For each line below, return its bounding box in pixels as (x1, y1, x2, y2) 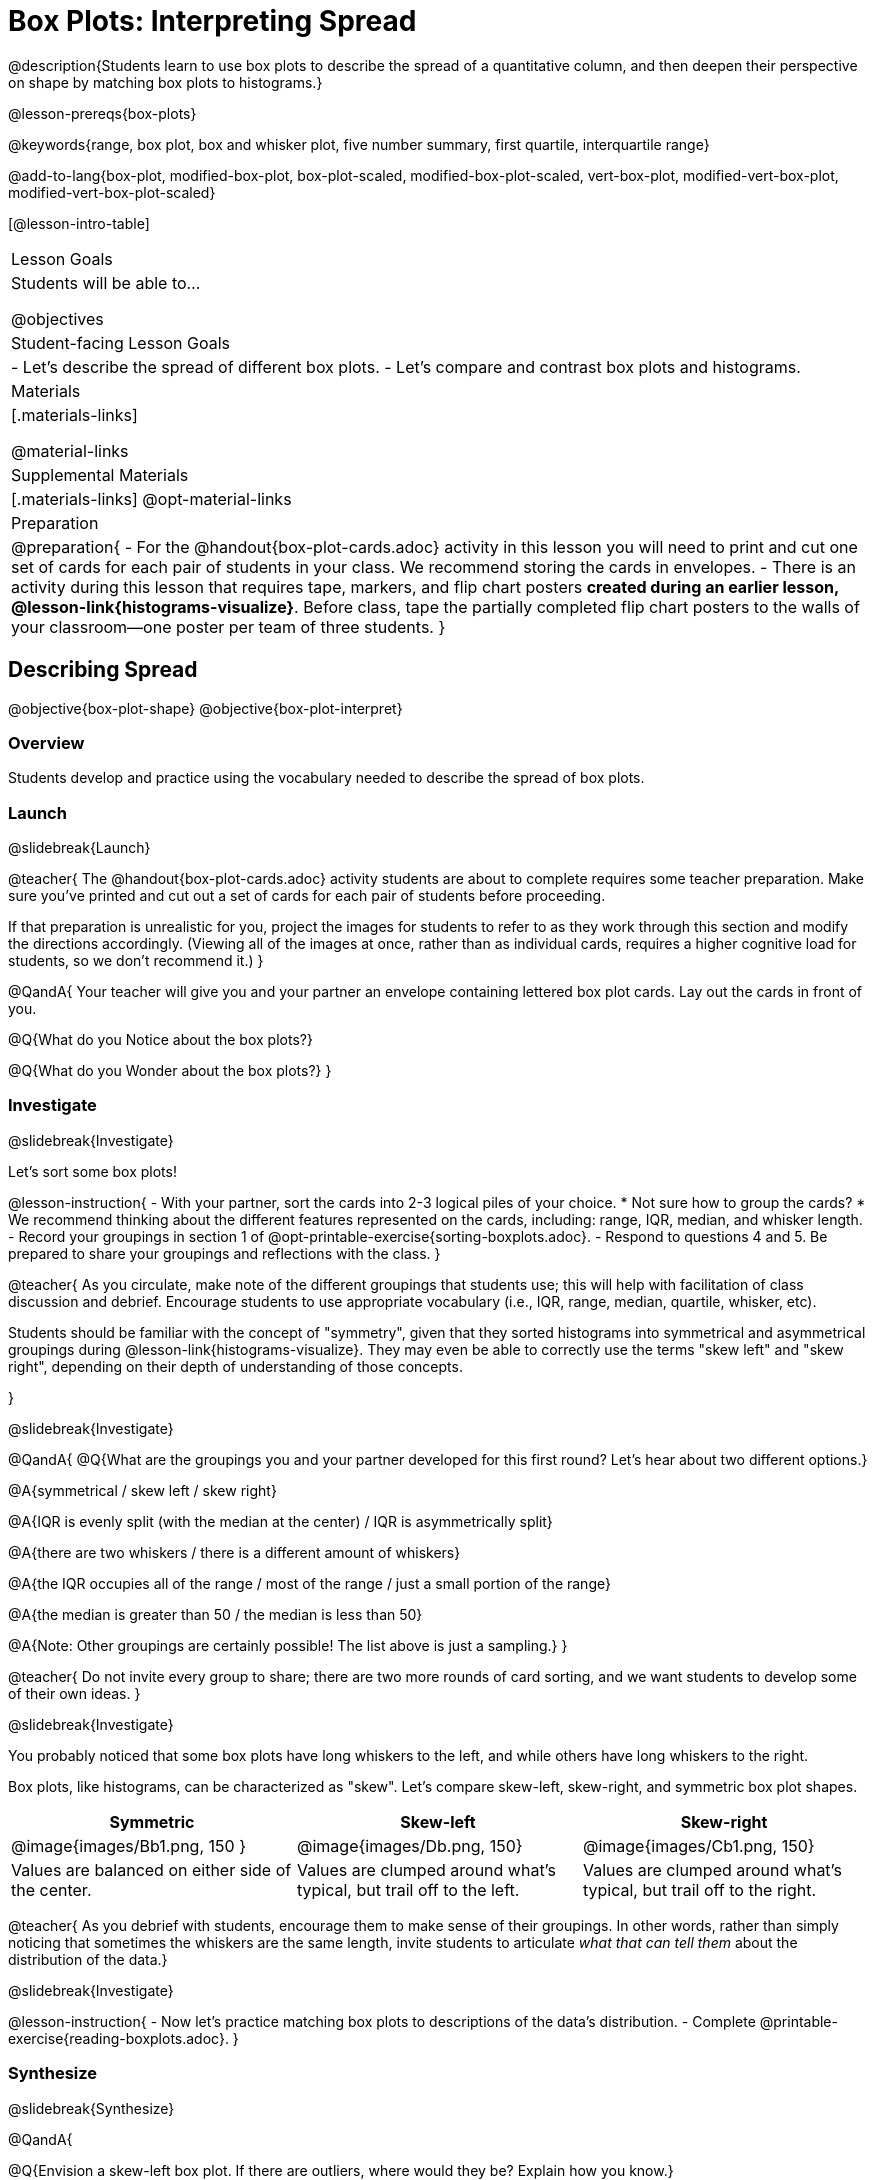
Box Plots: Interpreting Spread (8, 4, 417, 38)
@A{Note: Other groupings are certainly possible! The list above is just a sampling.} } (8, 1636, 568, 1654)
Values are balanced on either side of (11, 1859, 292, 1880)
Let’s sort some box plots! (8, 1162, 177, 1180)
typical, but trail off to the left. (296, 1879, 520, 1900)
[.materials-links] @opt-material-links (11, 488, 292, 509)
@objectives (11, 308, 104, 329)
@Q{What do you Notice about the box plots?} (8, 1031, 313, 1049)
